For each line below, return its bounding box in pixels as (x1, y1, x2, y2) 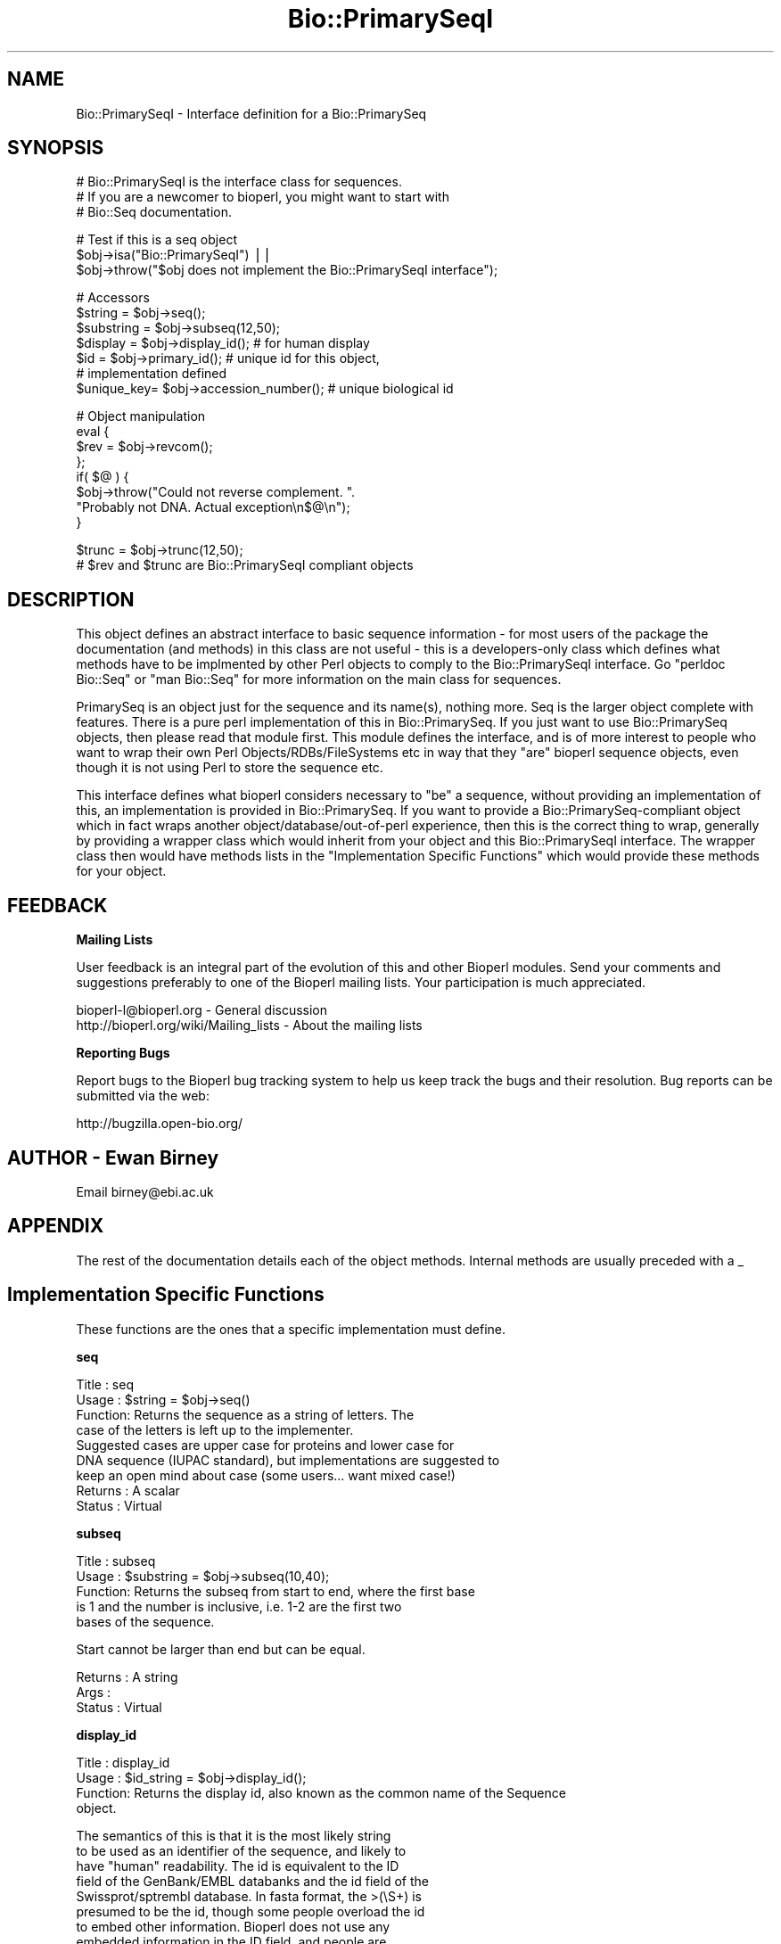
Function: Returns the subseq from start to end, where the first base (76, 1583, 475, 1599)
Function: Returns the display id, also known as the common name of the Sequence (76, 1784, 566, 1800)
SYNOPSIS (7, 136, 104, 160)
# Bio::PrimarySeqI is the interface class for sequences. (76, 174, 402, 190)
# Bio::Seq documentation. (76, 204, 232, 220)
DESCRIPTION (7, 588, 135, 611)
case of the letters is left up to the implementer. (76, 1421, 354, 1437)
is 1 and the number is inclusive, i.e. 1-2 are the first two (76, 1598, 402, 1614)
